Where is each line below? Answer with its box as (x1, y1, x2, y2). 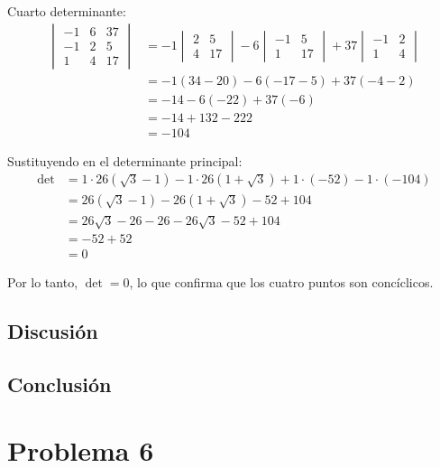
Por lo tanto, (7, 273, 78, 292)
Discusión (7, 317, 98, 345)
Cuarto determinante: (7, 2, 126, 20)
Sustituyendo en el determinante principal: (7, 151, 243, 170)
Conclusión (7, 370, 112, 398)
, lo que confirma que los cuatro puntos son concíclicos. (129, 273, 434, 292)
